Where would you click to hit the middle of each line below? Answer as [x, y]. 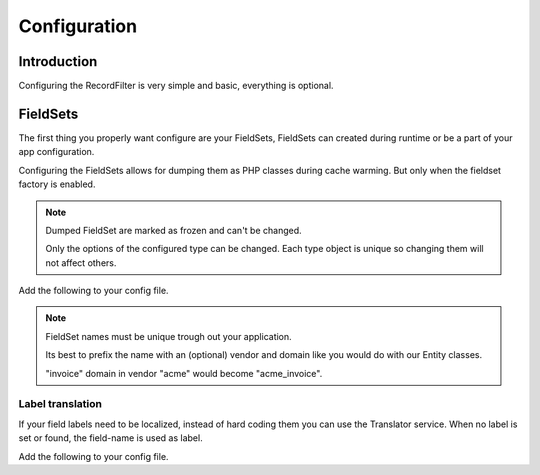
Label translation [60, 404]
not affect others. [81, 262]
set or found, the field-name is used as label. [111, 438]
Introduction [58, 61]
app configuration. [56, 152]
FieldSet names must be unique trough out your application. [168, 336]
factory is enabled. [57, 184]
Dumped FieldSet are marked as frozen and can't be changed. [173, 230]
